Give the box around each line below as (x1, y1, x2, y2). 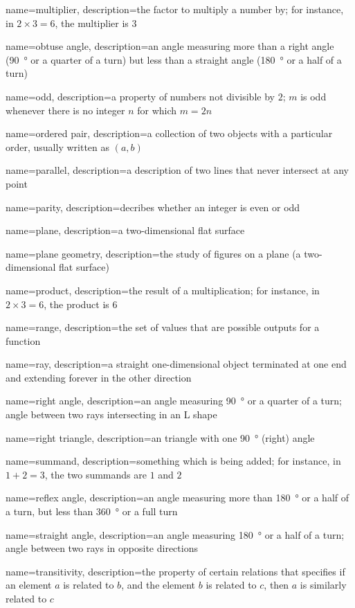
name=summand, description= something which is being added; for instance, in (6, 454, 341, 468)
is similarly (300, 578, 347, 592)
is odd (300, 89, 327, 103)
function (6, 333, 41, 348)
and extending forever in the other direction (6, 370, 192, 384)
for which (137, 102, 177, 117)
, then (264, 578, 289, 592)
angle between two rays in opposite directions (6, 541, 198, 555)
